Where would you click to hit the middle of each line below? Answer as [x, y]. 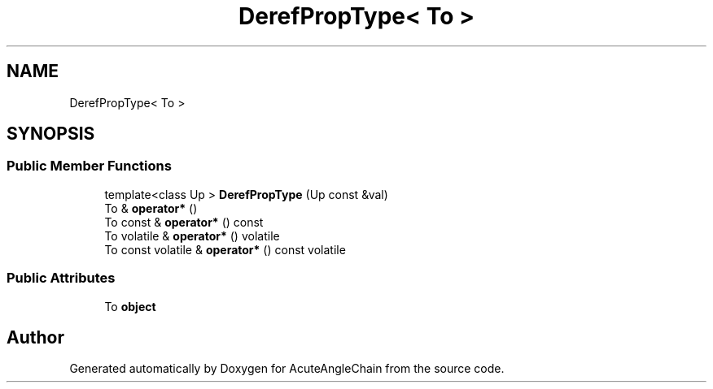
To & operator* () [151, 208]
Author [35, 337]
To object [130, 306]
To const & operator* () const [184, 222]
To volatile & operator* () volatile [192, 236]
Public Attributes [61, 278]
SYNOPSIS [51, 134]
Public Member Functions [89, 166]
